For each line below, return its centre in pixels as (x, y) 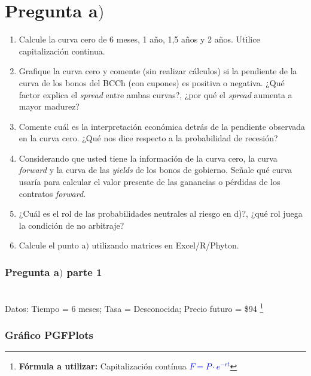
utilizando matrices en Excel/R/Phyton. (165, 245)
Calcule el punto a (52, 245)
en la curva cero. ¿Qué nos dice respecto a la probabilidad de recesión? (148, 138)
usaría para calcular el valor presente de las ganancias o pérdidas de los (150, 182)
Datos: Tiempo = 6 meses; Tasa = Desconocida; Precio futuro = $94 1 (134, 307)
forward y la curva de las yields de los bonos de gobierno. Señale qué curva (155, 170)
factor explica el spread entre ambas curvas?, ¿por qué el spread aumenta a (155, 94)
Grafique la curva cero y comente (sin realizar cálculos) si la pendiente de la (158, 71)
